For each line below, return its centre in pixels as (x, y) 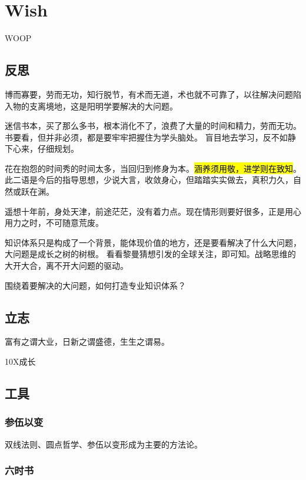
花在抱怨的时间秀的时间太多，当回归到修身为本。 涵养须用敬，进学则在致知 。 (153, 168)
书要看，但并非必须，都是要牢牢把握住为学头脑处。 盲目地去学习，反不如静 (150, 137)
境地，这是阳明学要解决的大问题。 (112, 106)
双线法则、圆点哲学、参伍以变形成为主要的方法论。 (104, 444)
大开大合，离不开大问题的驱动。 (66, 266)
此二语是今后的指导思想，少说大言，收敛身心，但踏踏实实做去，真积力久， (149, 180)
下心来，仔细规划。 (42, 149)
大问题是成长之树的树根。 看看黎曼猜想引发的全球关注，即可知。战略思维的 (150, 254)
